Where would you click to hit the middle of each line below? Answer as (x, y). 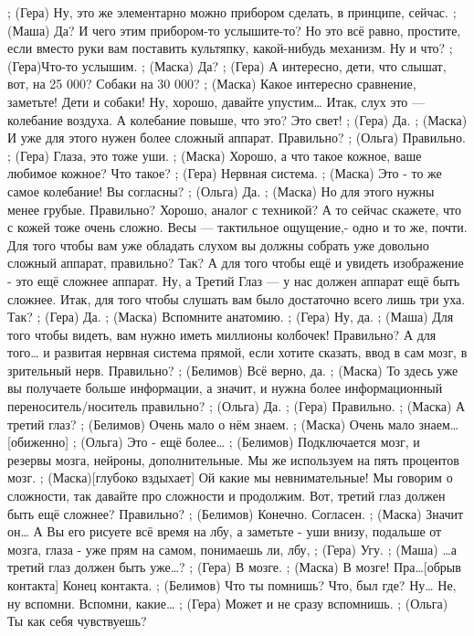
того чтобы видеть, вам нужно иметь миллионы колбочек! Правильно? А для (222, 334)
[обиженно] (38, 442)
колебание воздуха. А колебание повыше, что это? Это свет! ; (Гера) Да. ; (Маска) (237, 119)
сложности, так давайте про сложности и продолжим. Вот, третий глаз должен (226, 496)
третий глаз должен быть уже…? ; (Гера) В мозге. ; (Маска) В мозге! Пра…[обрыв (234, 567)
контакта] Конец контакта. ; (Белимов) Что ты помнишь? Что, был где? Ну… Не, (232, 585)
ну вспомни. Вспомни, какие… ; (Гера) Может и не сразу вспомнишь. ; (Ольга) (228, 603)
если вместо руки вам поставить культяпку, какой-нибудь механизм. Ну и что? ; (230, 48)
